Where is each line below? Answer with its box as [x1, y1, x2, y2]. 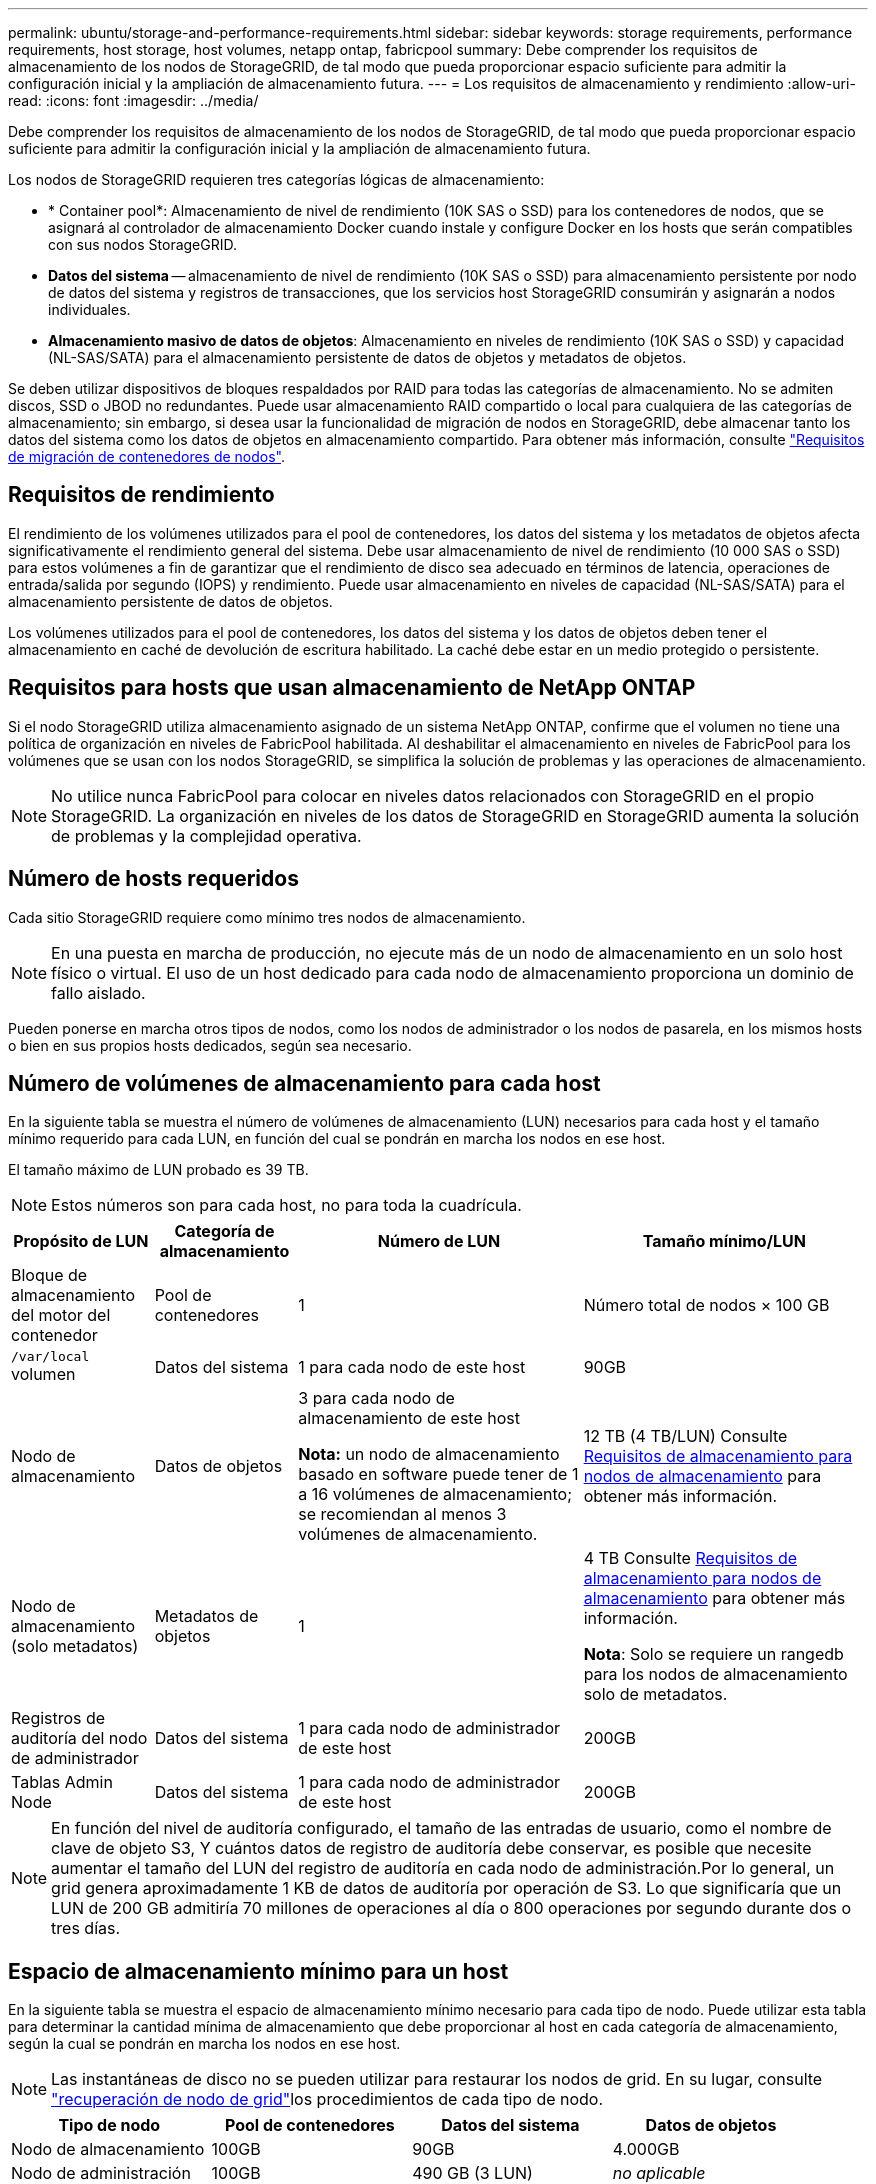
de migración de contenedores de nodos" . [8, 448, 286, 465]
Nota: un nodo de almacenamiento [298, 1444, 560, 1465]
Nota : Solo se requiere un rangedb [583, 1644, 844, 1665]
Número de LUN [377, 1231, 501, 1252]
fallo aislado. [51, 982, 146, 1003]
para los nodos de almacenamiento [583, 1664, 848, 1685]
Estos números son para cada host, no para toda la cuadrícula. [51, 1195, 522, 1216]
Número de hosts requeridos [8, 866, 299, 892]
